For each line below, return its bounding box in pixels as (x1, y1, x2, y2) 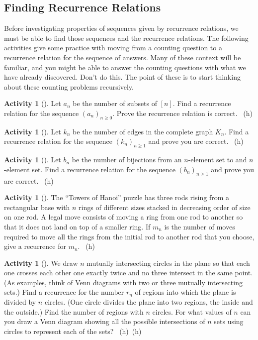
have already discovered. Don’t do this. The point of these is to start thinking (4, 72, 241, 82)
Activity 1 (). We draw (4, 257, 78, 268)
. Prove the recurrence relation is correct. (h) (112, 108, 253, 118)
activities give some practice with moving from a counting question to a (4, 42, 222, 53)
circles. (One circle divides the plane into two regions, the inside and (44, 297, 253, 307)
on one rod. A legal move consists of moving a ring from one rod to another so (4, 212, 243, 222)
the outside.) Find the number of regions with (4, 306, 144, 317)
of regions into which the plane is (135, 287, 236, 297)
